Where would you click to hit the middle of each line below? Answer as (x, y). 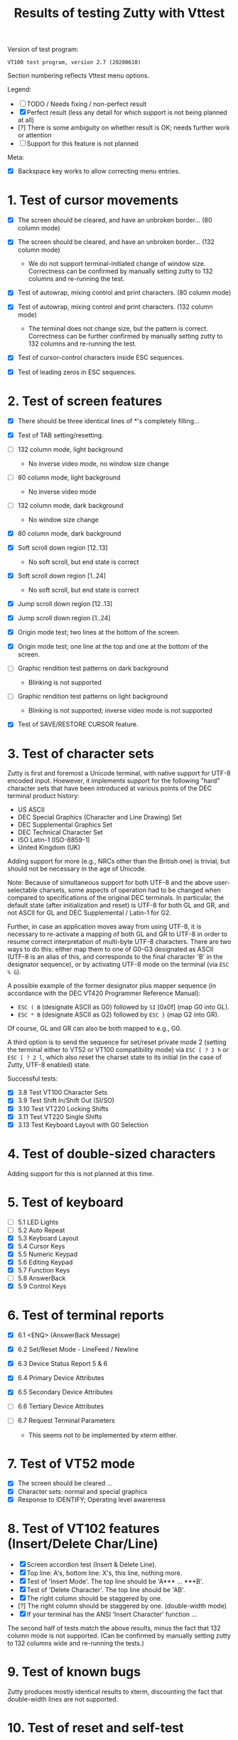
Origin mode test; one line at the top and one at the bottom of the (113, 647)
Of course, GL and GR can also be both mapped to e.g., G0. (94, 1029)
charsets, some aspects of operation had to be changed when (130, 890)
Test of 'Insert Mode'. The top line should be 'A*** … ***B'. (115, 1581)
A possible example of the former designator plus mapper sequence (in (112, 986)
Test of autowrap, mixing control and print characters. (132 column (115, 307)
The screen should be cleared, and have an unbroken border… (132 (116, 242)
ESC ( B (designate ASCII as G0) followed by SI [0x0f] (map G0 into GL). (123, 1007)
